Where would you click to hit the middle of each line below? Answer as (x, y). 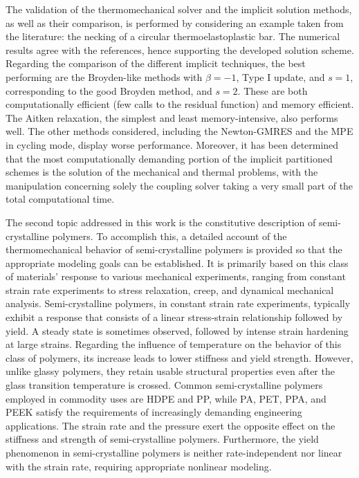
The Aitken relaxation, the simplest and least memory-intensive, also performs (172, 117)
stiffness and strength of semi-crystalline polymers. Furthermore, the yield (162, 439)
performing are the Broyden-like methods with (104, 76)
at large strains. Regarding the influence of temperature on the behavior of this (174, 344)
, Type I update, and (280, 76)
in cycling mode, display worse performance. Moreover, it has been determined (172, 144)
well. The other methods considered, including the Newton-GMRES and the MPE (179, 131)
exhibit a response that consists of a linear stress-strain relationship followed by (174, 317)
